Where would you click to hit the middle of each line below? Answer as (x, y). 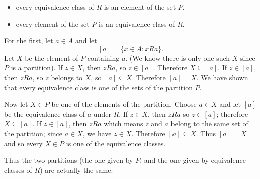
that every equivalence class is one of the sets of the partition (98, 87)
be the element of (52, 57)
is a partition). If (37, 67)
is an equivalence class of (137, 23)
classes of (18, 170)
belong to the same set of (209, 124)
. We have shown (222, 77)
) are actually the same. (76, 170)
